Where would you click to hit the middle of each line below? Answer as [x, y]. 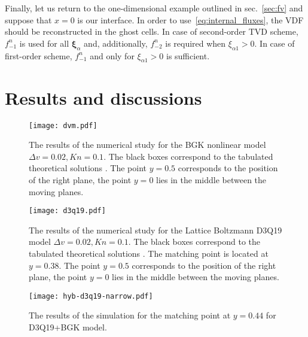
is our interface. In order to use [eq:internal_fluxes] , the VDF [190, 19]
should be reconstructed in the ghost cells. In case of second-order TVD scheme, [152, 31]
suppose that [28, 19]
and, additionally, [116, 43]
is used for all [44, 43]
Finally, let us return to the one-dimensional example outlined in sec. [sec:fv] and [154, 8]
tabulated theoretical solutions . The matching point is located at [149, 253]
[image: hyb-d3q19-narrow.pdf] [91, 296]
